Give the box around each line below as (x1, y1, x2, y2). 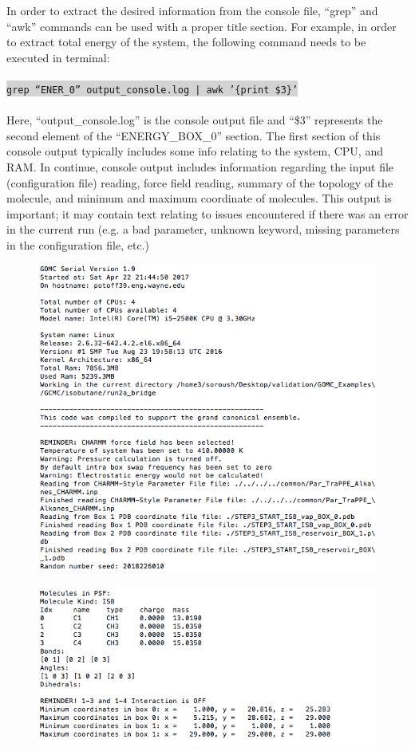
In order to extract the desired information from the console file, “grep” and (6, 2, 378, 18)
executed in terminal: (6, 49, 110, 65)
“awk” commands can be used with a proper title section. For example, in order (6, 18, 397, 34)
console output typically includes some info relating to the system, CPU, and (6, 143, 383, 159)
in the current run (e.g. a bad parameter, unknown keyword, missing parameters (6, 221, 400, 238)
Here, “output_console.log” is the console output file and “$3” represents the (6, 112, 383, 128)
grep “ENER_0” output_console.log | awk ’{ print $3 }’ (6, 84, 298, 96)
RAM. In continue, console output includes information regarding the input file (6, 159, 394, 175)
